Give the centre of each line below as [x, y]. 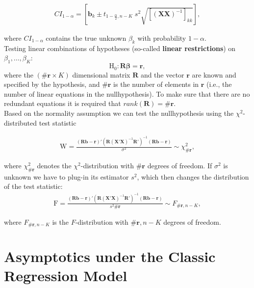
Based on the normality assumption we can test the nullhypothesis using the [119, 113]
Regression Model [66, 275]
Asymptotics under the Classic [110, 256]
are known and [214, 74]
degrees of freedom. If [180, 165]
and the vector [162, 74]
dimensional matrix [101, 74]
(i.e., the [219, 84]
